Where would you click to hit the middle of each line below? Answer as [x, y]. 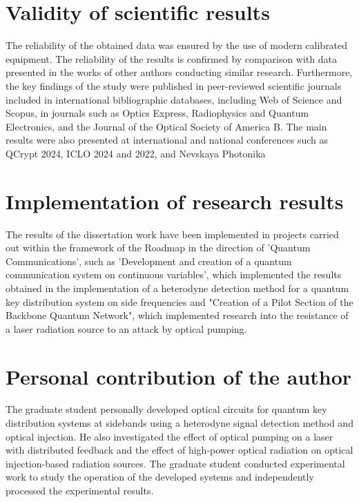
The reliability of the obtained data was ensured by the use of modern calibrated [177, 45]
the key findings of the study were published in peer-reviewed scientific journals [174, 85]
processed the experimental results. [80, 491]
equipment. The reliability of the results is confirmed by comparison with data [171, 58]
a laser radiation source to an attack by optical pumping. [126, 328]
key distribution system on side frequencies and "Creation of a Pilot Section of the [179, 301]
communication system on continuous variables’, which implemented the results [174, 274]
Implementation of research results [175, 201]
